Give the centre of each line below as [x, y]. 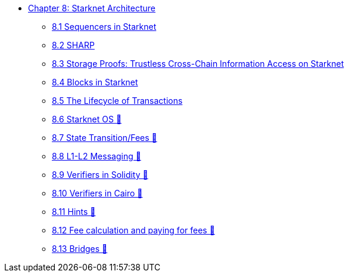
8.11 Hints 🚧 [74, 212]
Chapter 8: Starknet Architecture [92, 8]
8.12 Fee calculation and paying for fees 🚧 [133, 230]
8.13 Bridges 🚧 [80, 249]
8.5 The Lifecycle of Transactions [117, 101]
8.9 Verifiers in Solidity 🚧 [100, 175]
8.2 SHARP [73, 45]
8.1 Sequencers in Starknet [104, 27]
